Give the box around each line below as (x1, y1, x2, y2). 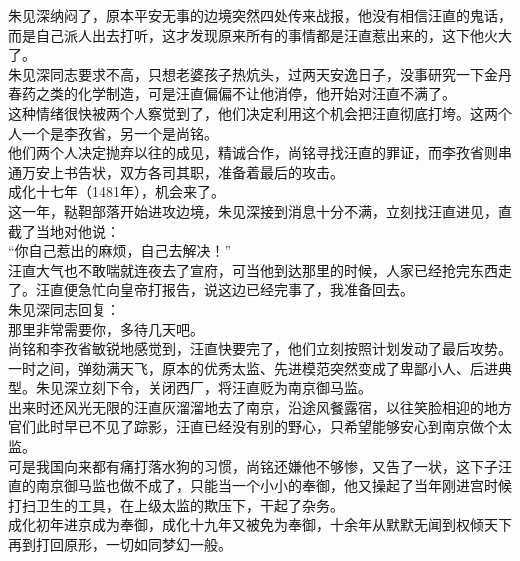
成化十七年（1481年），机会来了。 (8, 181, 225, 202)
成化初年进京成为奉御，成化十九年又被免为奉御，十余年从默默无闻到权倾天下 (8, 514, 512, 535)
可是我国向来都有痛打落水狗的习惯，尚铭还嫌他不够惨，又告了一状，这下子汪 (8, 455, 512, 476)
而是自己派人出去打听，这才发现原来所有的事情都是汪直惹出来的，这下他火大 (8, 24, 512, 45)
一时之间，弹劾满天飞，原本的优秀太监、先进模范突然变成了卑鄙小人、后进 (8, 357, 498, 378)
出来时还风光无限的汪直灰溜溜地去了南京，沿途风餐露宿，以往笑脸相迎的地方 (8, 396, 512, 417)
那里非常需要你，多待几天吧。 (8, 318, 204, 339)
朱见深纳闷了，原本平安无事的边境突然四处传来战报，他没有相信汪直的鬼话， (8, 5, 512, 25)
